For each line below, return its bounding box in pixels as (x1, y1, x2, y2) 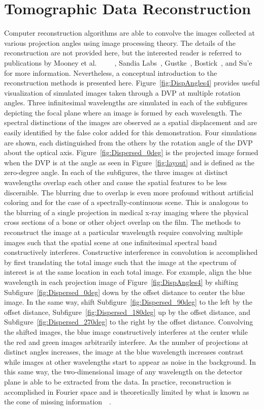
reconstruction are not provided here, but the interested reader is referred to (4, 47, 242, 58)
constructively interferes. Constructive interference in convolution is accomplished (4, 247, 258, 257)
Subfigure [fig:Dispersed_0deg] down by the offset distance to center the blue (4, 286, 245, 297)
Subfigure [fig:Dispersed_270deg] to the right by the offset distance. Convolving (4, 316, 253, 327)
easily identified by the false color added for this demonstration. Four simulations (4, 127, 257, 138)
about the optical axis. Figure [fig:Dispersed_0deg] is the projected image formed (4, 147, 258, 158)
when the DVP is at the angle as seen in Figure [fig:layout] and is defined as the (4, 157, 254, 167)
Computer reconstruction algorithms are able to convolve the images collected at (4, 27, 255, 38)
